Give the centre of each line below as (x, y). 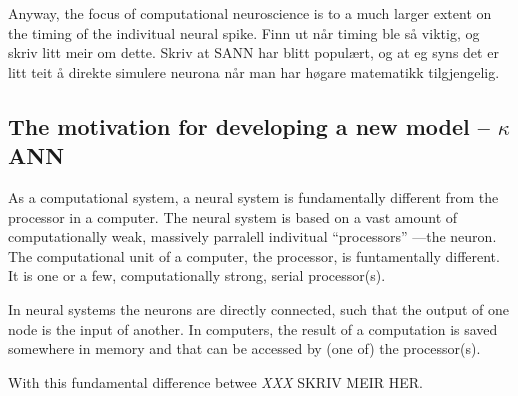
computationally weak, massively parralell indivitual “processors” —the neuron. (252, 236)
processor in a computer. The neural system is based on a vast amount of (233, 216)
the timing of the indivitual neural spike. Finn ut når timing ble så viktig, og (244, 32)
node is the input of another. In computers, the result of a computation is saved (253, 328)
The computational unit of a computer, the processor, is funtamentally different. (254, 255)
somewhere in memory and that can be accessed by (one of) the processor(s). (244, 348)
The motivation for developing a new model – (249, 125)
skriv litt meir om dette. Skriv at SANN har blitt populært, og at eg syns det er (253, 52)
